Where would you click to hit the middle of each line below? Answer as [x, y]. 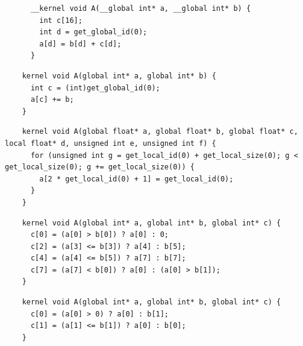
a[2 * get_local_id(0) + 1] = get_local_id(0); [136, 179]
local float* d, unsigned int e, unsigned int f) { [111, 143]
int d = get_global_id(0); [93, 32]
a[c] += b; [52, 100]
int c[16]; [61, 20]
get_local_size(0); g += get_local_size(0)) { [100, 167]
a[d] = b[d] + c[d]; [80, 44]
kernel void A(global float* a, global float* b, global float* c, [160, 132]
